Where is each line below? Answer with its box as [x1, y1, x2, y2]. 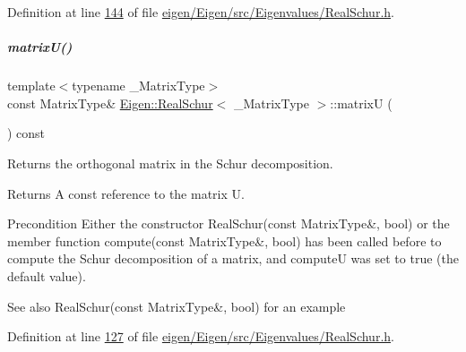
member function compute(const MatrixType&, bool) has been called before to [7, 231, 442, 250]
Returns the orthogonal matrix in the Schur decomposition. [7, 153, 333, 172]
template [7, 76, 56, 95]
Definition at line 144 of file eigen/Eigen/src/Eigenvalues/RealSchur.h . [7, 3, 394, 21]
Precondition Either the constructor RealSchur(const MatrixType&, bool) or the [7, 214, 450, 233]
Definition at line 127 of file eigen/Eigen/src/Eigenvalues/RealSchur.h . [7, 327, 394, 346]
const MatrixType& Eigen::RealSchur [7, 93, 213, 112]
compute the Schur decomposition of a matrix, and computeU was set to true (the [7, 249, 459, 268]
